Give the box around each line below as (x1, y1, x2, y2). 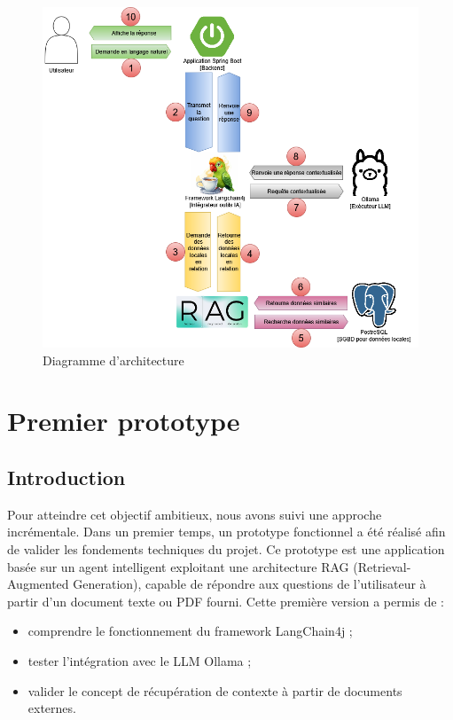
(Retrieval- (353, 557, 411, 575)
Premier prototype (7, 403, 240, 439)
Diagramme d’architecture (43, 350, 184, 369)
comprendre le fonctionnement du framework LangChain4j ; (27, 622, 353, 640)
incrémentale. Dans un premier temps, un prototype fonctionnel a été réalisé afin (7, 522, 446, 541)
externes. (27, 699, 76, 717)
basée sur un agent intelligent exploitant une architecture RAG (7, 557, 349, 575)
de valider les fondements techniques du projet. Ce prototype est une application (7, 540, 445, 559)
